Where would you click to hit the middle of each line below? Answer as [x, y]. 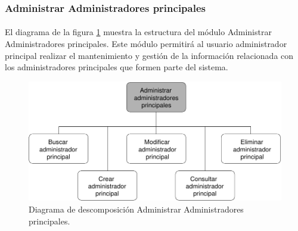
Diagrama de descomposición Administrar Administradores [136, 209]
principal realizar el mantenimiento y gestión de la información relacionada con [149, 55]
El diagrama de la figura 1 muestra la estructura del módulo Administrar [138, 32]
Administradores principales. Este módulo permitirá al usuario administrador [146, 44]
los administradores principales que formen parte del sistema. [117, 67]
